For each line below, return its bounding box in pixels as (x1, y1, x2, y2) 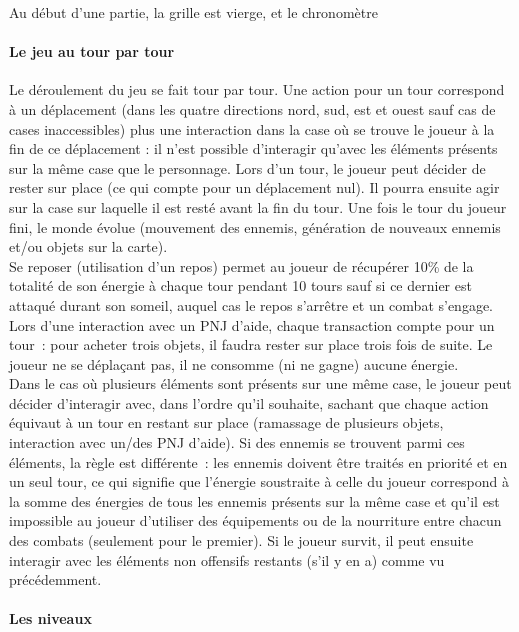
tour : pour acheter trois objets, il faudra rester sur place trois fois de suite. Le (9, 334, 493, 355)
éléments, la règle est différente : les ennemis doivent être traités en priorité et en (9, 451, 508, 472)
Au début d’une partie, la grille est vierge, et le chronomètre (9, 2, 378, 22)
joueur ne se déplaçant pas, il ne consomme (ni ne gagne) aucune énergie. (9, 353, 459, 374)
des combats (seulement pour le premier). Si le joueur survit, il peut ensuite (9, 530, 474, 551)
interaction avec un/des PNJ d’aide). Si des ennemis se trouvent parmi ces (9, 432, 465, 453)
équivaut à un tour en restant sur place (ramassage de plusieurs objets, (9, 412, 444, 433)
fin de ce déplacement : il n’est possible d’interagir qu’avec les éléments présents (9, 138, 498, 159)
